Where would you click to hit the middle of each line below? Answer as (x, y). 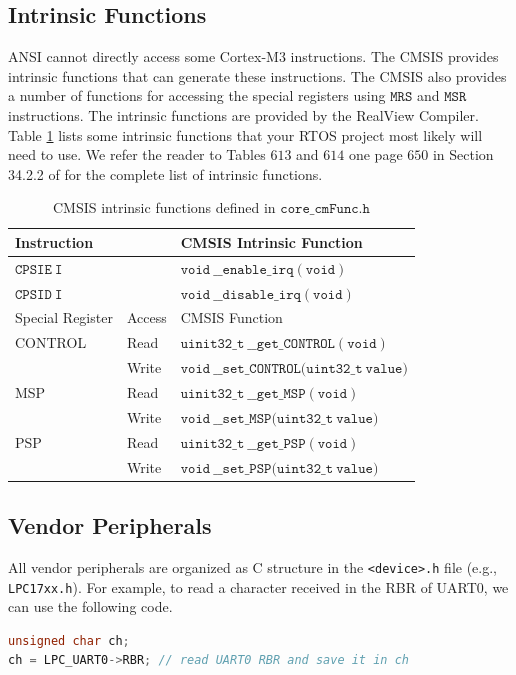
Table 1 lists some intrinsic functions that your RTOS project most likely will (245, 134)
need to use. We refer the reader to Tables (137, 154)
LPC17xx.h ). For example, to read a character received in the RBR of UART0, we (258, 586)
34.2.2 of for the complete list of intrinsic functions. (165, 173)
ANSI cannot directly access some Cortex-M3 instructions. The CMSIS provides (253, 56)
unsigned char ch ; (69, 640)
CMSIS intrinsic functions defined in (164, 207)
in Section (463, 154)
